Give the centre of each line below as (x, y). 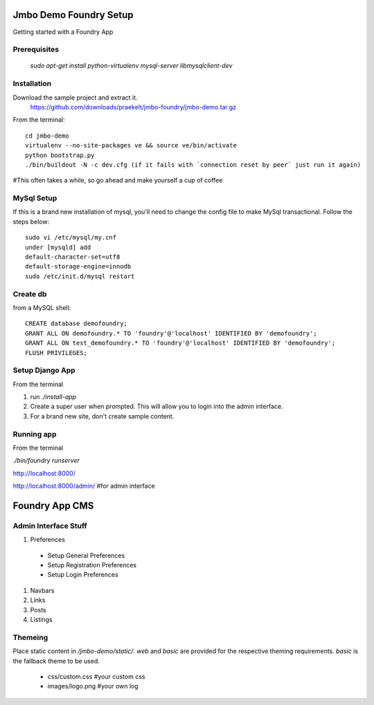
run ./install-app (53, 397)
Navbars (42, 590)
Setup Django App (44, 370)
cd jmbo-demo (47, 136)
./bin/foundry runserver (46, 461)
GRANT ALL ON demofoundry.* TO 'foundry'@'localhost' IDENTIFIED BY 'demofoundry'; (171, 333)
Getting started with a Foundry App (63, 32)
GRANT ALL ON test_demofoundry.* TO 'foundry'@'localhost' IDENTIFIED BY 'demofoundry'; (180, 343)
